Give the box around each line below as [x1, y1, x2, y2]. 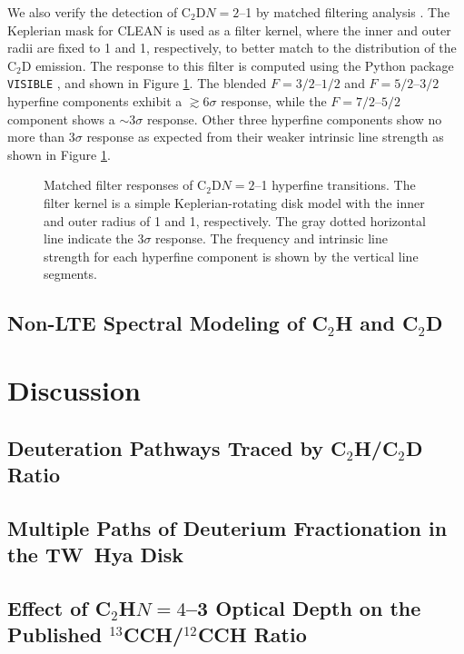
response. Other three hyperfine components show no [146, 109, 442, 128]
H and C [335, 309, 419, 337]
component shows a [7, 109, 115, 128]
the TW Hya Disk [7, 540, 184, 569]
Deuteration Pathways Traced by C [7, 433, 347, 461]
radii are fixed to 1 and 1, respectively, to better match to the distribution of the [7, 38, 457, 57]
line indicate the [44, 229, 133, 248]
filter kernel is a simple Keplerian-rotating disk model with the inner [44, 193, 425, 212]
